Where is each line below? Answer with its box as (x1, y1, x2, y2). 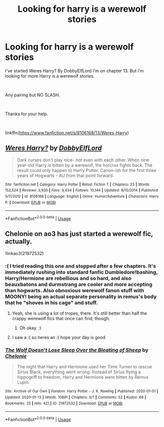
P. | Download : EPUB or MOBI (5, 200, 56, 205)
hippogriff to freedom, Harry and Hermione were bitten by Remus (17, 374, 149, 380)
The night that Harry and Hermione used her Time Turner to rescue (17, 364, 152, 370)
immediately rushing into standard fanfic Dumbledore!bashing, (5, 269, 158, 276)
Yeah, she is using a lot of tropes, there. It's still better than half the (12, 310, 147, 316)
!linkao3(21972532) (5, 250, 44, 256)
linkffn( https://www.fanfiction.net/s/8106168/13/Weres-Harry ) (5, 129, 129, 135)
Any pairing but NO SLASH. (5, 92, 60, 98)
